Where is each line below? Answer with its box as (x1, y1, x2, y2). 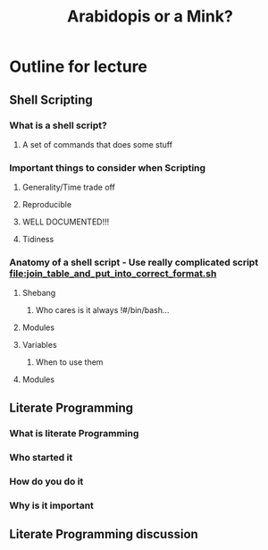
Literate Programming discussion (9, 526, 198, 542)
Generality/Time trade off (21, 182, 116, 193)
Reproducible (21, 199, 72, 210)
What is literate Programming (9, 427, 139, 439)
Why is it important (9, 499, 94, 512)
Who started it (9, 451, 73, 463)
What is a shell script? (9, 119, 107, 131)
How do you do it (9, 475, 84, 487)
